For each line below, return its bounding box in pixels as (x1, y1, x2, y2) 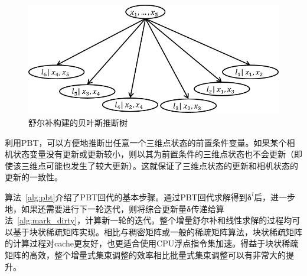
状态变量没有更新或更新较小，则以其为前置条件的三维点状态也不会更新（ (12, 148, 294, 160)
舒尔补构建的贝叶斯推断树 (28, 116, 128, 128)
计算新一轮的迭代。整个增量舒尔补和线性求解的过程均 (85, 214, 292, 226)
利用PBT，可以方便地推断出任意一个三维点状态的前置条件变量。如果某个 (5, 136, 287, 148)
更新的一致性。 (5, 171, 63, 183)
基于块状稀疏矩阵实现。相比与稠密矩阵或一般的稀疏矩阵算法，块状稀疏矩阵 (12, 225, 302, 238)
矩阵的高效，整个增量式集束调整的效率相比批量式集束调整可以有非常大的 (5, 248, 286, 261)
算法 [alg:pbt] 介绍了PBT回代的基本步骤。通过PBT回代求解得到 (5, 190, 247, 203)
